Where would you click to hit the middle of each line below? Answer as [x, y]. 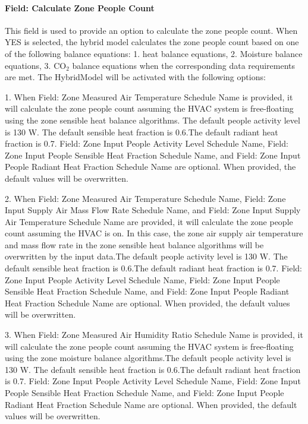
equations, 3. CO [36, 65]
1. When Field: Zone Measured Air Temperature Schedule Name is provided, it [149, 96]
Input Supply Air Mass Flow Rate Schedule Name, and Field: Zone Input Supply [153, 210]
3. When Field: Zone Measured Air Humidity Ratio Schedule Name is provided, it [154, 335]
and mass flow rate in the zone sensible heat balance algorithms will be [134, 244]
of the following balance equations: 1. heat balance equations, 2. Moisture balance [154, 53]
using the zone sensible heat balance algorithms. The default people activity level [153, 120]
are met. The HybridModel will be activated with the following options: [135, 77]
